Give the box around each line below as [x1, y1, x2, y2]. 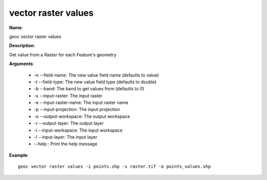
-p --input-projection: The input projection [34, 107, 120, 112]
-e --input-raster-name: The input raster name [34, 100, 129, 106]
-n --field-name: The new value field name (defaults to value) [34, 72, 159, 78]
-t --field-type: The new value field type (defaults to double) [34, 79, 157, 85]
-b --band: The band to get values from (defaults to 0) [34, 86, 144, 92]
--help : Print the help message [34, 141, 97, 147]
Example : [9, 152, 29, 158]
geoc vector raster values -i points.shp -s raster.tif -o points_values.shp [18, 164, 211, 170]
